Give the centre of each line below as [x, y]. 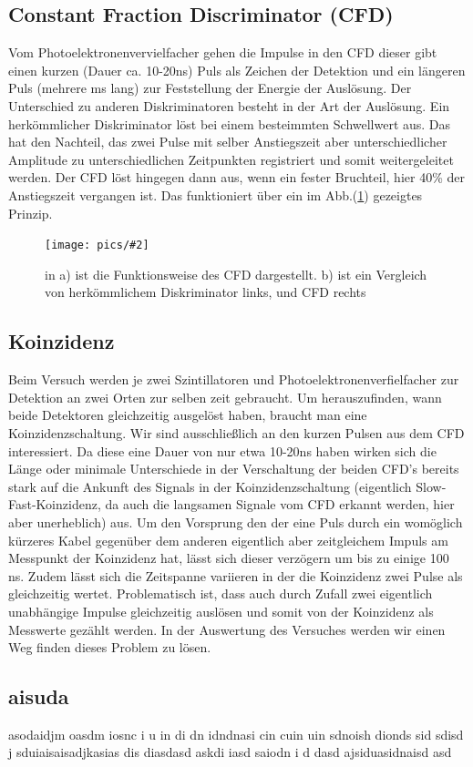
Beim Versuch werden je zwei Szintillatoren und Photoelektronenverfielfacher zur [234, 379]
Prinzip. [31, 213]
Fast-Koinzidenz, [55, 504]
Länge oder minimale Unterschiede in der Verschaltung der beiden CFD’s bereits [234, 469]
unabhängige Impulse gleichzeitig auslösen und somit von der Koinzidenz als [221, 611]
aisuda [39, 696]
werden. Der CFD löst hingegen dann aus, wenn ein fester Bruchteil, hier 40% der [236, 177]
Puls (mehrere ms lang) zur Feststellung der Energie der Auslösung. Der [210, 88]
